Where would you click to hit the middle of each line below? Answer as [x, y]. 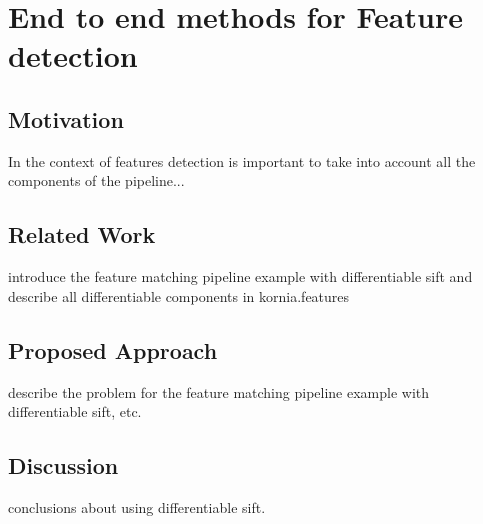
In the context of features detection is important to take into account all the [242, 160]
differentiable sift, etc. [75, 411]
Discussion [63, 465]
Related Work [82, 234]
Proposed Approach [113, 349]
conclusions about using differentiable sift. [137, 506]
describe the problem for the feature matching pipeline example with [219, 391]
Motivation [66, 118]
